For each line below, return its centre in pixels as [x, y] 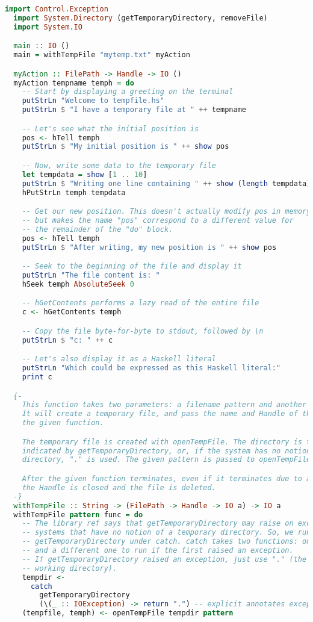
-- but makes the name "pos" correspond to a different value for [158, 221]
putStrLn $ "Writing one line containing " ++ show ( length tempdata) [166, 183]
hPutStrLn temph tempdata [74, 192]
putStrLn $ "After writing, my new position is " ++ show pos [149, 247]
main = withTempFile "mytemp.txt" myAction [102, 55]
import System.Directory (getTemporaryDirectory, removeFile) [141, 18]
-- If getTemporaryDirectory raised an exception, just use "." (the [164, 559]
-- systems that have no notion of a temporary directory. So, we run [166, 533]
